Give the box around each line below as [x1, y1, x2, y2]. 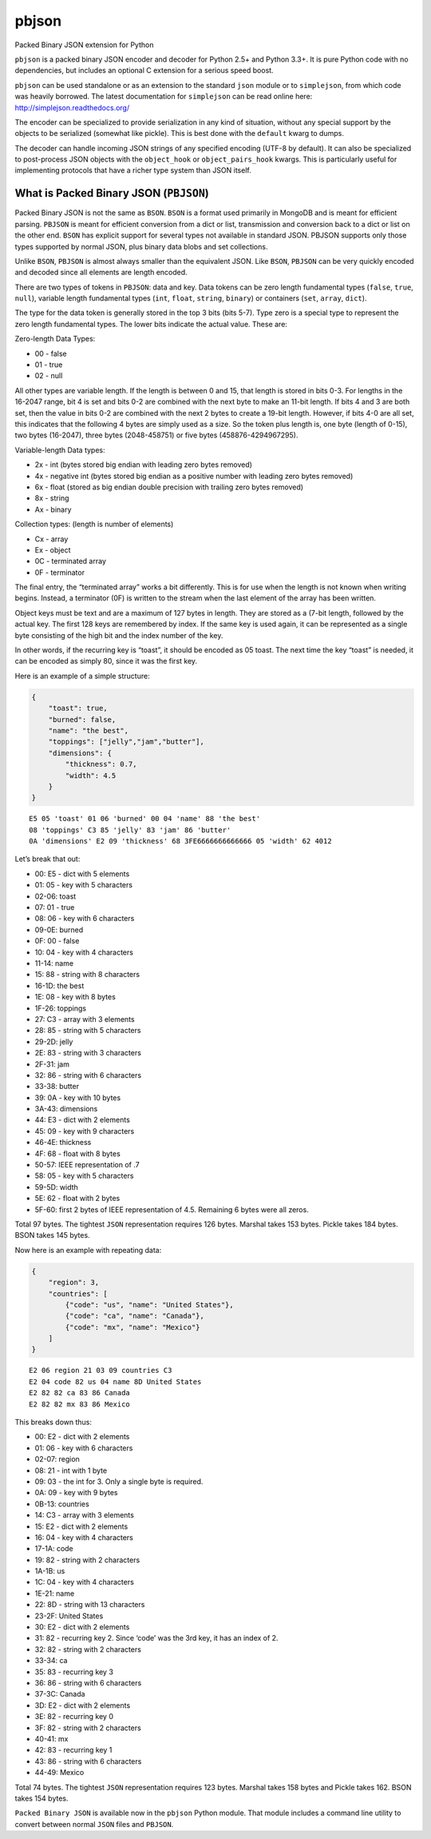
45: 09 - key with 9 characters [34, 1126, 135, 1135]
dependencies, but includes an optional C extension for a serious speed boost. [14, 66, 275, 75]
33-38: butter [34, 1082, 80, 1091]
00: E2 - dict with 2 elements [34, 1432, 130, 1442]
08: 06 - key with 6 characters [34, 914, 135, 923]
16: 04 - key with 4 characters [34, 1532, 133, 1542]
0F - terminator [34, 568, 85, 577]
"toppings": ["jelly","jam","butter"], [48, 737, 205, 747]
